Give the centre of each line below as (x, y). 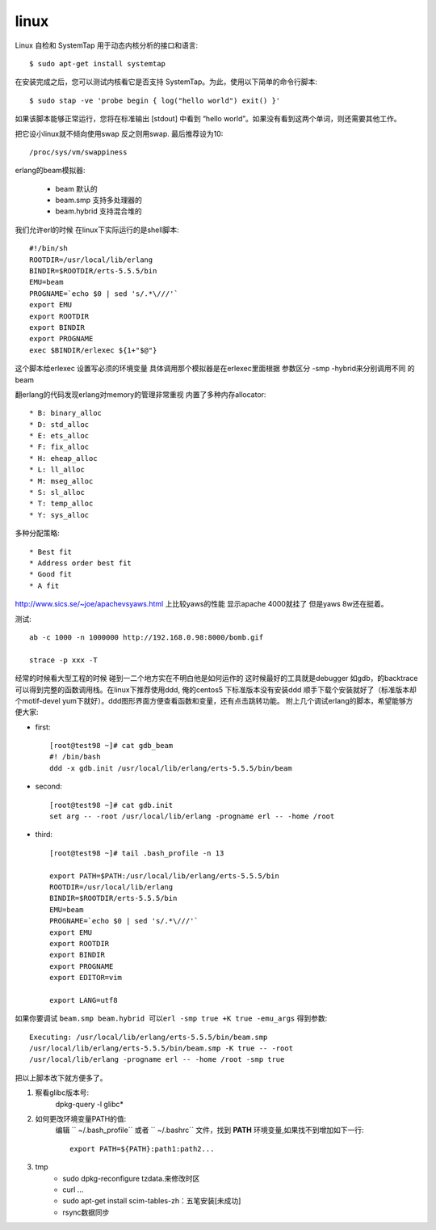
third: (44, 835)
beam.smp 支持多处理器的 (99, 200)
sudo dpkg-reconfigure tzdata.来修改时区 (131, 1178)
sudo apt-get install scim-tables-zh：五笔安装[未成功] (152, 1201)
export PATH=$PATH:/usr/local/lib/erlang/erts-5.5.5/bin (165, 876)
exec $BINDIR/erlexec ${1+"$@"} (93, 350)
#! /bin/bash (75, 757)
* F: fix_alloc (59, 447)
